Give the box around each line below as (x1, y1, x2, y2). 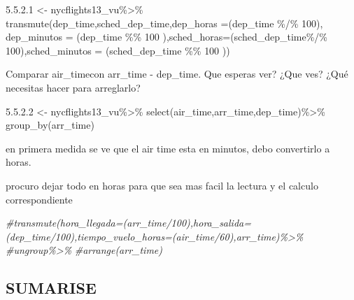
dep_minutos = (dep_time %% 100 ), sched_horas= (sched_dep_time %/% (6, 29, 328, 44)
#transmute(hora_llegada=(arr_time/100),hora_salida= (6, 215, 251, 230)
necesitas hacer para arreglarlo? (6, 80, 141, 94)
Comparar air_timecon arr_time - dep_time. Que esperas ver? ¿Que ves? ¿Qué (6, 66, 348, 81)
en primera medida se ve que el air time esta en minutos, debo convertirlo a (6, 141, 330, 155)
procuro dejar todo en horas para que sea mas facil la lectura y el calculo (6, 178, 318, 192)
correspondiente (6, 192, 73, 206)
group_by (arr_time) (6, 117, 94, 132)
